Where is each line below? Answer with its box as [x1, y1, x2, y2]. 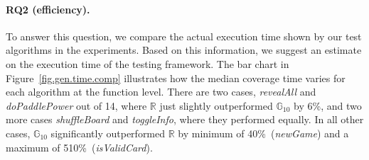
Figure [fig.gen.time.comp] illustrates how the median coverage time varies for [6, 70, 346, 85]
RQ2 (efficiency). [6, 1, 90, 16]
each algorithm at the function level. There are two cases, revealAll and [6, 84, 316, 99]
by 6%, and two [294, 98, 362, 113]
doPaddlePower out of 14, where [6, 98, 147, 113]
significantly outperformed [50, 125, 166, 140]
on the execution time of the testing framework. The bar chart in [6, 56, 289, 71]
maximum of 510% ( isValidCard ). [6, 139, 153, 154]
